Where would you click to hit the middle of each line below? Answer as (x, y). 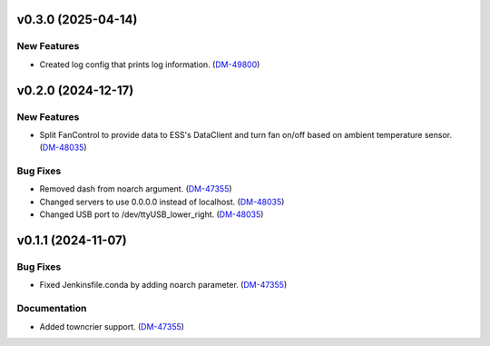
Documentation (52, 309)
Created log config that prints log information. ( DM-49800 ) (150, 64)
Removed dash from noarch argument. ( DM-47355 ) (136, 189)
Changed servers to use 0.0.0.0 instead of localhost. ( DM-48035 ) (162, 202)
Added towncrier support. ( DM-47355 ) (112, 326)
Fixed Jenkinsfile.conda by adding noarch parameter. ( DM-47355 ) (163, 285)
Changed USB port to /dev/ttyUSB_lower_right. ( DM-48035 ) (152, 214)
